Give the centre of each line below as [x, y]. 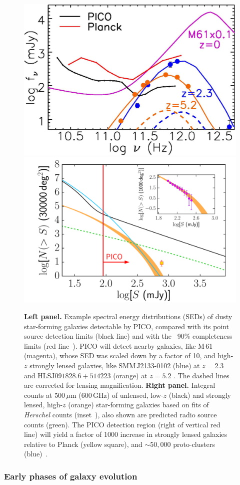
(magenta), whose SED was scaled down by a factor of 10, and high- [129, 355]
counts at [38, 395]
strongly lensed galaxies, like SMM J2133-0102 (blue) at [115, 366]
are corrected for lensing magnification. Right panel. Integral [120, 385]
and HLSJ [39, 375]
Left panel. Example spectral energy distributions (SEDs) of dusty [128, 316]
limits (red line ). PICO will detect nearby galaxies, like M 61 [118, 345]
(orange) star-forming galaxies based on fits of [138, 405]
